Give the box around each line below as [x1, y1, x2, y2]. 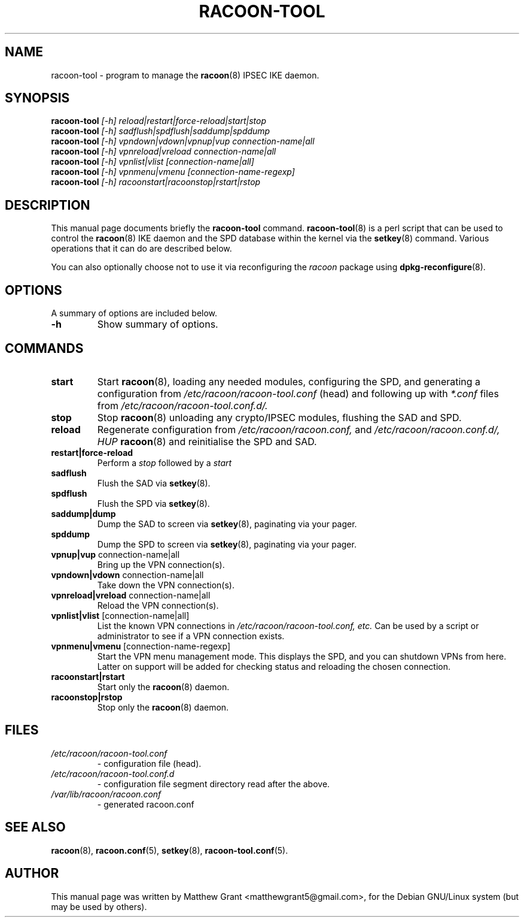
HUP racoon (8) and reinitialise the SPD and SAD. [97, 435, 317, 448]
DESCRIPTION [5, 197, 90, 213]
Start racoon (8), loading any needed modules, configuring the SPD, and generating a [97, 375, 481, 388]
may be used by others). [51, 901, 147, 912]
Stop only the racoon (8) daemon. [97, 702, 229, 712]
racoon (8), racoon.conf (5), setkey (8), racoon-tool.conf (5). [51, 845, 288, 856]
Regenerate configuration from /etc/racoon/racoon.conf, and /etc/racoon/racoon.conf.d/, [97, 423, 500, 436]
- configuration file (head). [97, 758, 202, 769]
